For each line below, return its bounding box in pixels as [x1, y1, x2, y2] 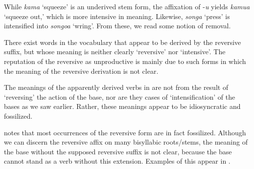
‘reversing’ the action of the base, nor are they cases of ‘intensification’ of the [4, 91, 235, 102]
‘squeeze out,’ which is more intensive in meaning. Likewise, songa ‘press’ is [4, 11, 230, 21]
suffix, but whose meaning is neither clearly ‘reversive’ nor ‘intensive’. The [4, 46, 226, 57]
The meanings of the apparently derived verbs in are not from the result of [4, 82, 229, 92]
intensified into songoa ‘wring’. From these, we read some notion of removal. [4, 21, 231, 31]
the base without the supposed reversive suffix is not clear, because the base [4, 146, 232, 156]
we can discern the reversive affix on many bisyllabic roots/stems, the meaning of [4, 137, 248, 147]
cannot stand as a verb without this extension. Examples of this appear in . [4, 156, 231, 166]
